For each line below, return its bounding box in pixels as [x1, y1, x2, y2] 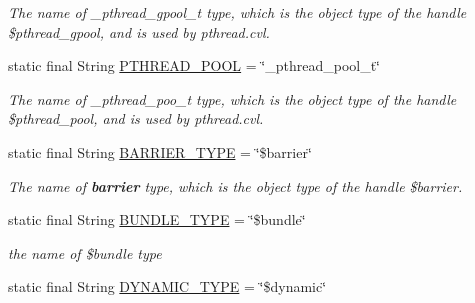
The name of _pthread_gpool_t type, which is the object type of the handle [8, 2, 467, 22]
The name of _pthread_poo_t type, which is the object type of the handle [8, 88, 457, 109]
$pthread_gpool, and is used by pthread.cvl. [8, 21, 270, 42]
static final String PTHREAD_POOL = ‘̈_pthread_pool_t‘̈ [8, 55, 381, 76]
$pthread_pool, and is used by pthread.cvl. [8, 108, 264, 129]
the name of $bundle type [8, 242, 162, 263]
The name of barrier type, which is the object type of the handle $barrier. [8, 175, 463, 196]
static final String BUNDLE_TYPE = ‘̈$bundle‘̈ [8, 209, 306, 230]
